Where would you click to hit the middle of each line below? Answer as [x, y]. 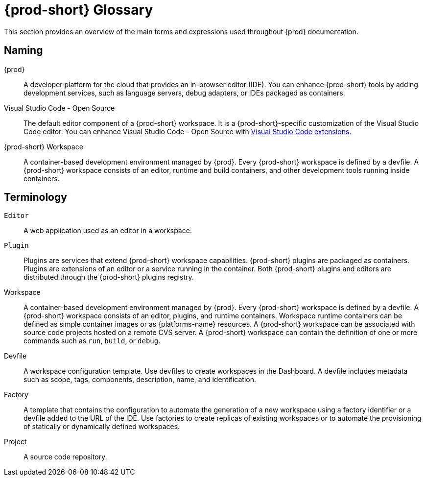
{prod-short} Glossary [79, 10]
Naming [24, 50]
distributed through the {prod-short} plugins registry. [109, 277]
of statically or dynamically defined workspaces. [102, 427]
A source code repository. [65, 457]
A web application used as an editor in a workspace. [108, 231]
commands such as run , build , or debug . [92, 341]
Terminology [35, 197]
